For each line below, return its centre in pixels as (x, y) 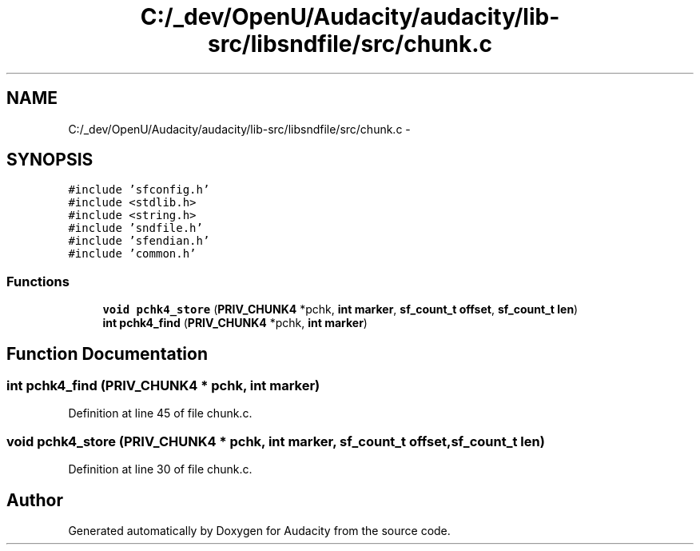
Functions (38, 281)
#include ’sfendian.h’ (139, 241)
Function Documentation (107, 353)
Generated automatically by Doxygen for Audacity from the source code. (259, 531)
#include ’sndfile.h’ (135, 228)
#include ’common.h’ (132, 254)
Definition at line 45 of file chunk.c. (160, 413)
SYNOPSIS (50, 160)
